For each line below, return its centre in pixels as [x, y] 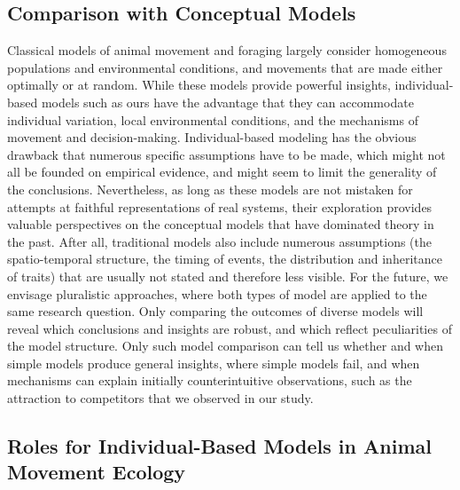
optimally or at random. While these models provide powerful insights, [199, 85]
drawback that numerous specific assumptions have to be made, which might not [226, 154]
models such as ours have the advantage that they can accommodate [227, 102]
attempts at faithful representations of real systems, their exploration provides [220, 206]
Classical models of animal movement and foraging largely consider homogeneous [227, 50]
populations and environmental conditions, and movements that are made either [225, 67]
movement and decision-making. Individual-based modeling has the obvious [212, 137]
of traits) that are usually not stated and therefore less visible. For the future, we [228, 276]
